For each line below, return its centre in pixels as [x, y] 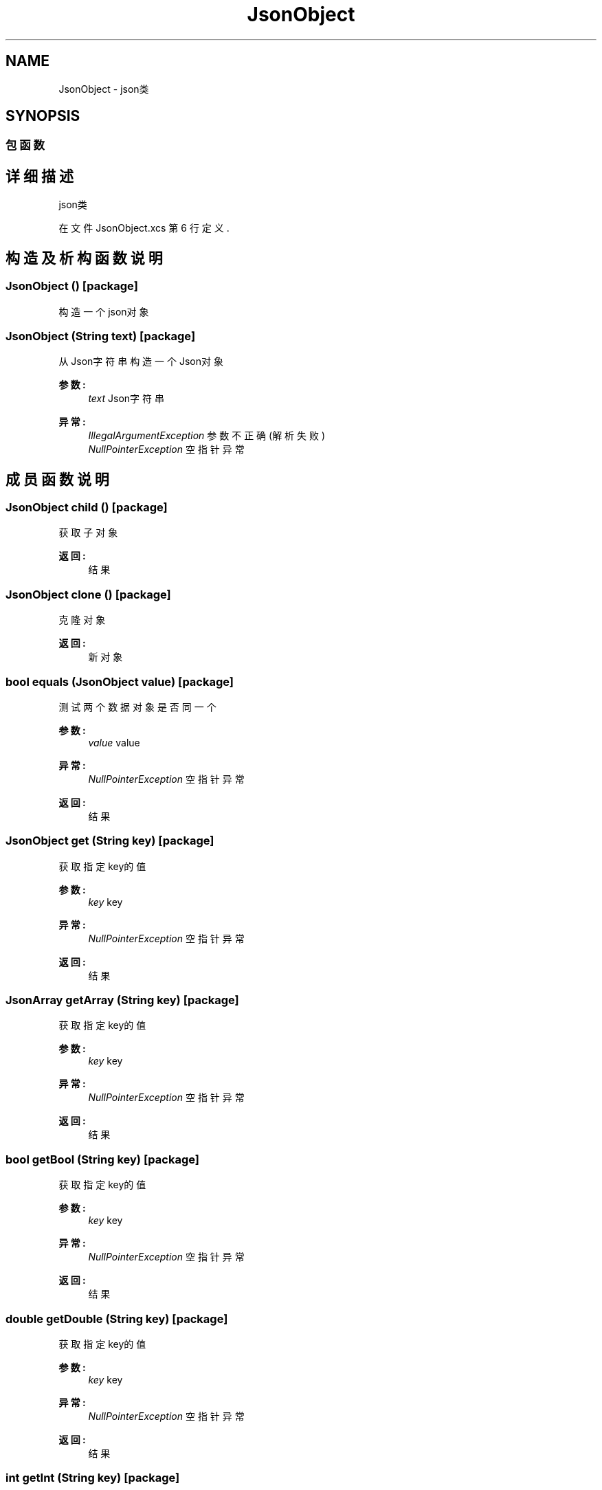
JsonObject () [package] [72, 286]
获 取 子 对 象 [88, 533]
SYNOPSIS [43, 116]
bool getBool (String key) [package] [102, 1159]
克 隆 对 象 [82, 620]
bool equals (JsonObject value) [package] [120, 681]
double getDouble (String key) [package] [117, 1319]
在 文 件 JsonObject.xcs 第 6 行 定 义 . [144, 228]
